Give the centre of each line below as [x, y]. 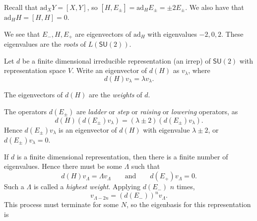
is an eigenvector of [88, 129]
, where [199, 70]
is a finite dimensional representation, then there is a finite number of [122, 156]
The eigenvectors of [33, 95]
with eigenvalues [172, 34]
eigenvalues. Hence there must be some [63, 166]
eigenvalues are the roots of [45, 44]
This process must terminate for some [62, 204]
